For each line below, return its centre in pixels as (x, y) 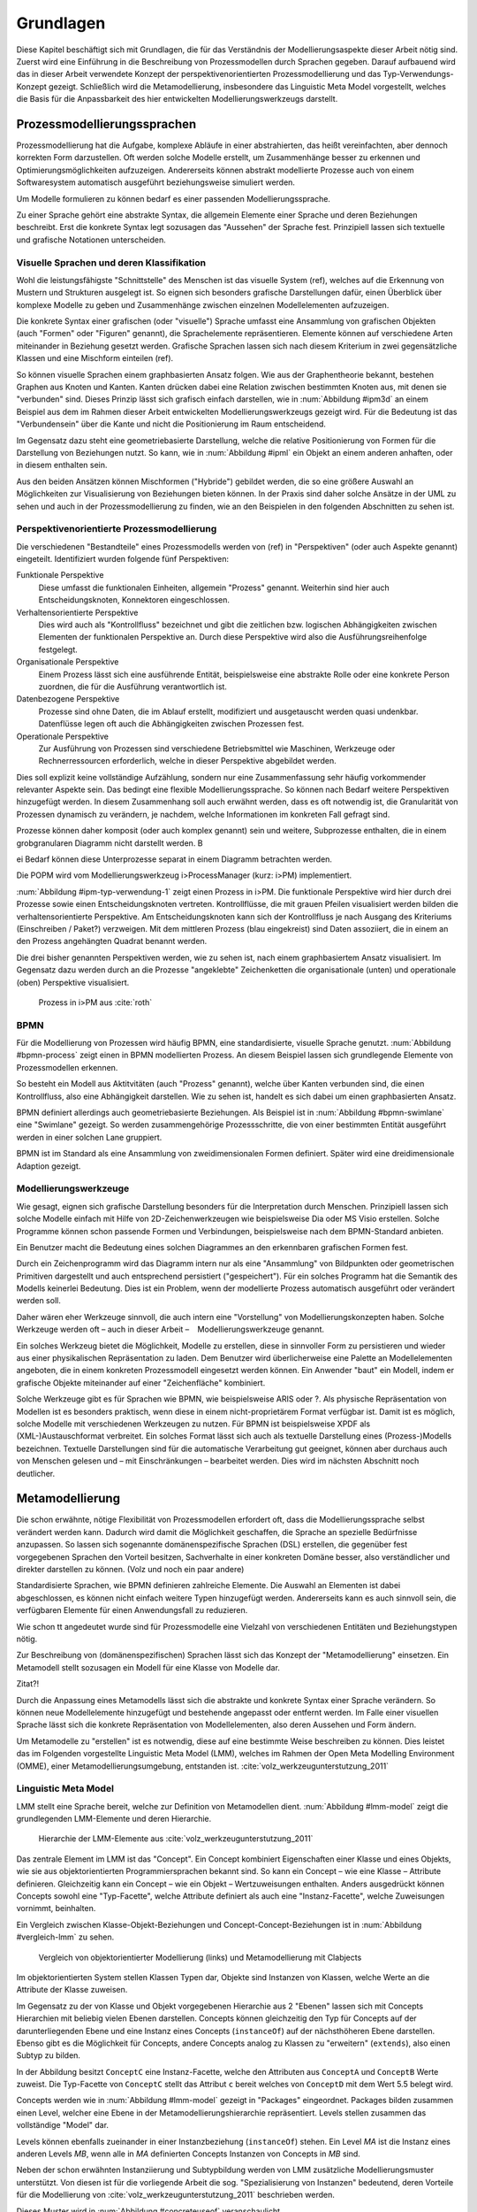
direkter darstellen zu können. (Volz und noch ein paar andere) (130, 1570)
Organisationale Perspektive (68, 662)
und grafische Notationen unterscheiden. (91, 240)
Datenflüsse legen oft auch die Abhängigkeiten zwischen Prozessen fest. (171, 724)
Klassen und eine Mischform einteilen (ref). (95, 358)
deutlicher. (36, 1473)
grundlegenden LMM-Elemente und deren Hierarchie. (114, 1819)
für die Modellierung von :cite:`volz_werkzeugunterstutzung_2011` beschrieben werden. (176, 2195)
